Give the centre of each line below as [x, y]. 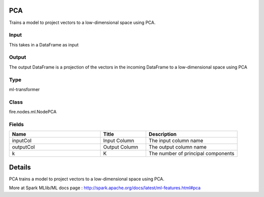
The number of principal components [192, 153]
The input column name [176, 141]
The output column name [178, 147]
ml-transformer [24, 89]
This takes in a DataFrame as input [44, 44]
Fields [16, 124]
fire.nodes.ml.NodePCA [33, 112]
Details [20, 167]
